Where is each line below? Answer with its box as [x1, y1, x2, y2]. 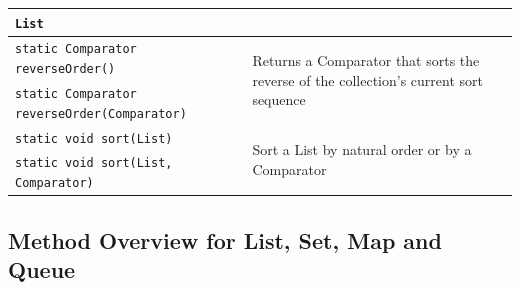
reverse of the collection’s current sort [252, 69, 484, 90]
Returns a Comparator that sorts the [252, 49, 480, 70]
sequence [252, 89, 306, 110]
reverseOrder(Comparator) [15, 106, 187, 121]
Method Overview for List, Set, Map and [8, 224, 442, 255]
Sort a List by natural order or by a [252, 139, 472, 160]
